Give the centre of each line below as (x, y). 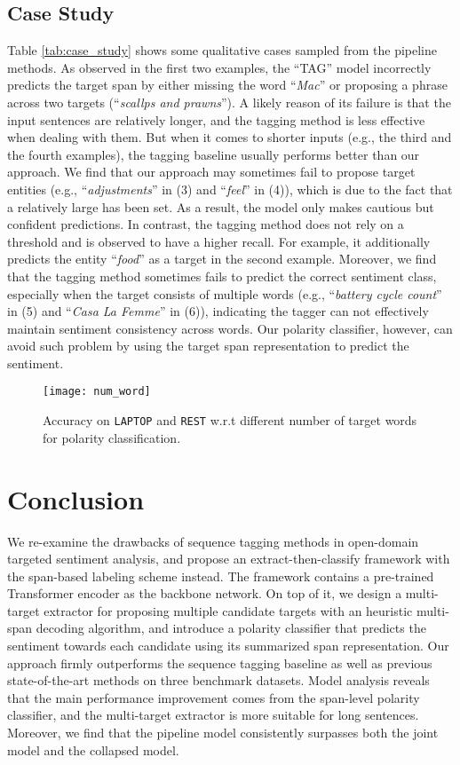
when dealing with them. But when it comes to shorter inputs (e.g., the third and (230, 137)
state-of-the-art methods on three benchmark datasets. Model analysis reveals (218, 680)
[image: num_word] (97, 392)
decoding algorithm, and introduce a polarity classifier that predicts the (231, 628)
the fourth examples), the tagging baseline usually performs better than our (214, 154)
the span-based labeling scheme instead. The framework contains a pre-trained (221, 576)
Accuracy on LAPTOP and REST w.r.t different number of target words (230, 420)
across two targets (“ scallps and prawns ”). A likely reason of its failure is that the (229, 102)
